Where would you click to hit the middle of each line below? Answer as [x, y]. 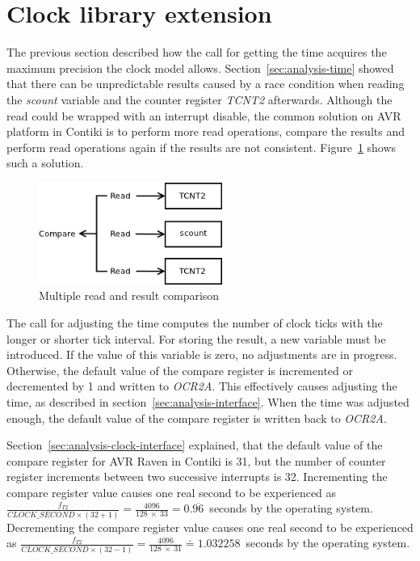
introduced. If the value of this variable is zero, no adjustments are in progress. [202, 354]
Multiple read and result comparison [129, 295]
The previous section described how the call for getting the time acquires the [197, 52]
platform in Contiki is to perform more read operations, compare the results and [206, 131]
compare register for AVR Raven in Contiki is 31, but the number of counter [196, 460]
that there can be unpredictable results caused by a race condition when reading [206, 84]
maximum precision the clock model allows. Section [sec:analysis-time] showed [200, 67]
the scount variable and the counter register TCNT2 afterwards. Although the [199, 99]
